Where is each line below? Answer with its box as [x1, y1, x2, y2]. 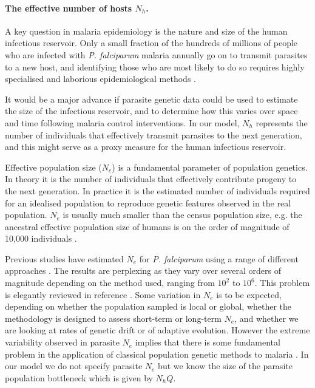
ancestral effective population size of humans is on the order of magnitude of [5, 220, 290, 233]
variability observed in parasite [5, 336, 120, 349]
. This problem [254, 276, 310, 289]
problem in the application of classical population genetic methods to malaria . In [5, 347, 309, 360]
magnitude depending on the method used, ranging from [5, 276, 215, 289]
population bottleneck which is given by [5, 371, 153, 384]
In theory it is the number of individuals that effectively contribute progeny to [5, 172, 297, 185]
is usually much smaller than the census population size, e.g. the [63, 208, 302, 221]
